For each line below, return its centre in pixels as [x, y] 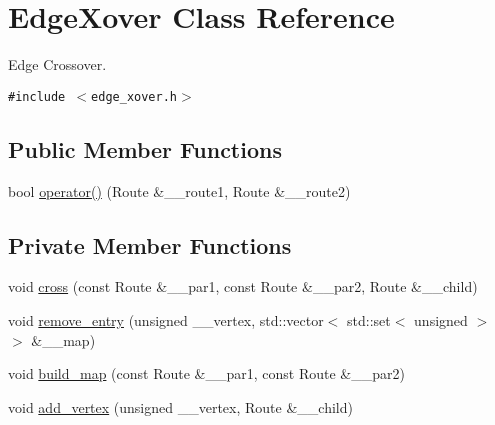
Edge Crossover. [57, 64]
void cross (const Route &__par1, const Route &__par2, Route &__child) [243, 286]
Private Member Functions [150, 244]
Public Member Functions [145, 148]
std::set [369, 319]
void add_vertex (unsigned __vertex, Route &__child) [180, 406]
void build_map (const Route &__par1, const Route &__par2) [206, 373]
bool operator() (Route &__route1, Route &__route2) [179, 190]
